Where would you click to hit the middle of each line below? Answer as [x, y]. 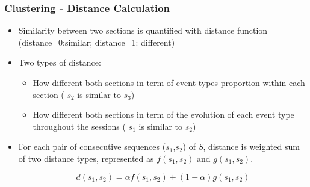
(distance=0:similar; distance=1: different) [97, 42]
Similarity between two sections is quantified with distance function [143, 30]
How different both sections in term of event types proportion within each [169, 82]
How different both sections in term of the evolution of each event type [163, 115]
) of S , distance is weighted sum [241, 146]
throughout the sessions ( [79, 126]
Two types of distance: [60, 62]
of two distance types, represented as [86, 158]
